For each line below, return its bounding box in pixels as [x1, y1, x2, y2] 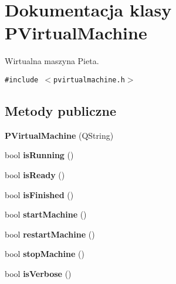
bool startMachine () [5, 208, 87, 220]
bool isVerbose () [5, 267, 72, 279]
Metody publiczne [5, 101, 116, 119]
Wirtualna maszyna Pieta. [5, 55, 99, 67]
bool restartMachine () [5, 228, 95, 240]
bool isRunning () [5, 149, 74, 161]
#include [5, 75, 39, 84]
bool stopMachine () [5, 248, 84, 260]
